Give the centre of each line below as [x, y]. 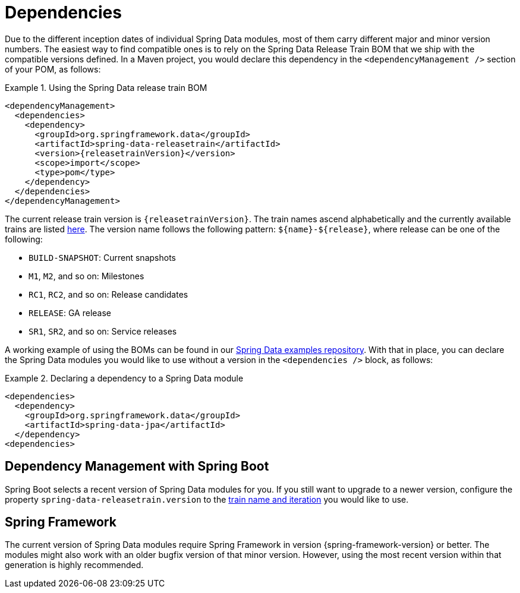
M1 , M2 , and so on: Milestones [86, 276]
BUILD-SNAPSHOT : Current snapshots [102, 257]
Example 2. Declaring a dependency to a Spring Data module [124, 378]
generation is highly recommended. [74, 565]
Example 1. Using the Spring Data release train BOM [106, 87]
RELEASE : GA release [70, 313]
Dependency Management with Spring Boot [137, 466]
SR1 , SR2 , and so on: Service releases [103, 331]
